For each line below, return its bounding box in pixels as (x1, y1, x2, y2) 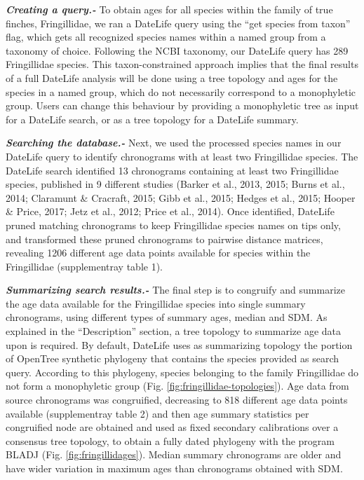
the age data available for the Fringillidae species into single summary (6, 296, 306, 310)
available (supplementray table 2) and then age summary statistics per (6, 406, 309, 420)
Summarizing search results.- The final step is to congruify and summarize (6, 282, 345, 297)
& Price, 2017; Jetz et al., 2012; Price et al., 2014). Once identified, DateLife (6, 204, 335, 219)
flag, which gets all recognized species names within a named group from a (6, 29, 326, 44)
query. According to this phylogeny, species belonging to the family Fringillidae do (6, 364, 359, 379)
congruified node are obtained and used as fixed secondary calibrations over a (6, 420, 339, 434)
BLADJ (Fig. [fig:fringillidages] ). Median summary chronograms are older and (6, 447, 342, 462)
